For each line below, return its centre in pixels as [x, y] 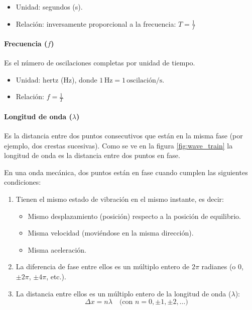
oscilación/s [145, 80]
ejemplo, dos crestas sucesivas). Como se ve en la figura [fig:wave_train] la [118, 145]
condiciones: [23, 182]
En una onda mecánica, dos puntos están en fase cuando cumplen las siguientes [126, 172]
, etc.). [56, 276]
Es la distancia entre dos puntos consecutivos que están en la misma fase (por [123, 136]
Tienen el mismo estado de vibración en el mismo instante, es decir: [120, 199]
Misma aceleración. [57, 249]
